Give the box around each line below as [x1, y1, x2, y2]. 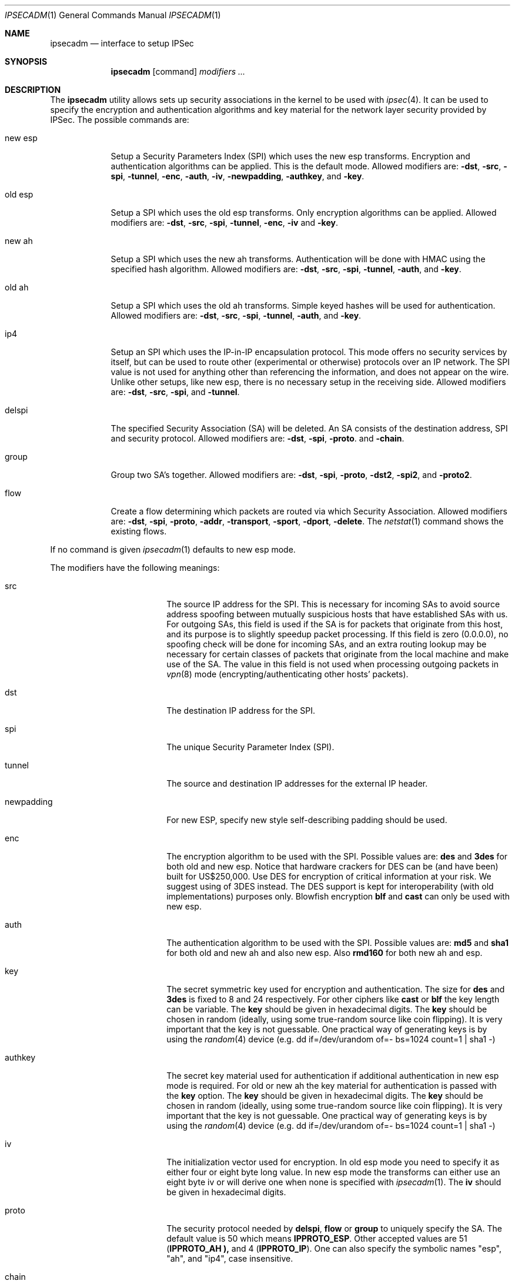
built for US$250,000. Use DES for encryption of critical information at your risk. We [166, 871, 491, 881]
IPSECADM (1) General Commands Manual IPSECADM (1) [5, 10, 221, 20]
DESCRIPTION [5, 85, 61, 95]
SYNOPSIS [5, 56, 48, 66]
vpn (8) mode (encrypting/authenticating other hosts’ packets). [166, 669, 409, 679]
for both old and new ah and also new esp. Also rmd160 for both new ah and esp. [166, 948, 483, 958]
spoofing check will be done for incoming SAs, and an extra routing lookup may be [166, 639, 487, 649]
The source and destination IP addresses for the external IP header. [166, 778, 428, 788]
